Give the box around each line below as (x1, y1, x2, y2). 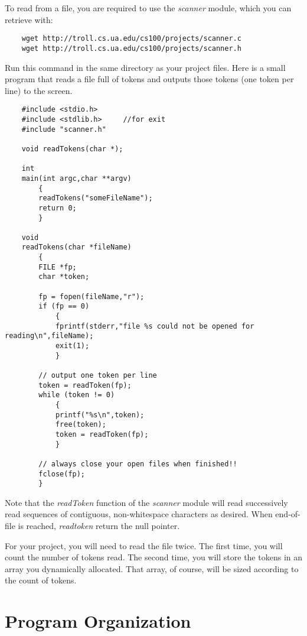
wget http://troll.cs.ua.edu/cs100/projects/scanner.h (21, 44, 241, 53)
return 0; (38, 203, 77, 212)
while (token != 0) (38, 391, 115, 400)
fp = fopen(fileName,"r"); (38, 292, 145, 301)
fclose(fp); (38, 469, 86, 478)
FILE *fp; (38, 262, 77, 271)
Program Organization (5, 609, 191, 633)
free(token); (55, 420, 106, 429)
